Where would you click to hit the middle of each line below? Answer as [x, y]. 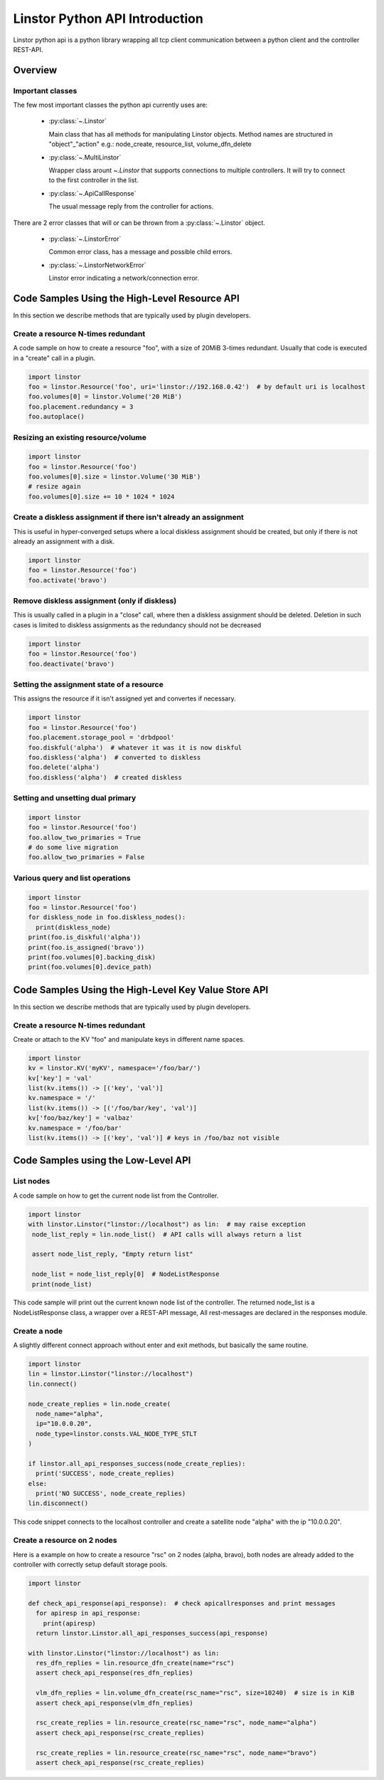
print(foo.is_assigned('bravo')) [86, 947]
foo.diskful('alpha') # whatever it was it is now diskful [135, 747]
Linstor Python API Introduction [108, 19]
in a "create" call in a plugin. [54, 358]
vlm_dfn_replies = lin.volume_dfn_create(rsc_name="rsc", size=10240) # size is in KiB [195, 1693]
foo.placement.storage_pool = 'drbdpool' [101, 738]
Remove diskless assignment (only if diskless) [95, 601]
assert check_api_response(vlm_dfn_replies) [114, 1703]
